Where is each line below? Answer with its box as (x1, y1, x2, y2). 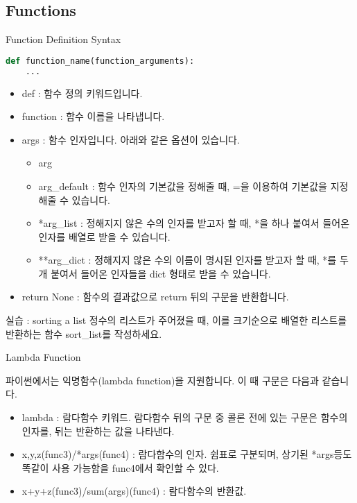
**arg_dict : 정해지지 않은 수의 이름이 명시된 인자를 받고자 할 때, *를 (38, 253, 337, 267)
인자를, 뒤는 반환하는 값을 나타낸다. (21, 423, 175, 438)
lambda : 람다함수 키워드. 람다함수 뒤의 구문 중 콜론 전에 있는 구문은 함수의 (21, 410, 348, 425)
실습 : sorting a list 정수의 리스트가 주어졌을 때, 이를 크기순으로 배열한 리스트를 (6, 313, 347, 327)
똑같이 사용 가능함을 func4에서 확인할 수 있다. (21, 460, 219, 475)
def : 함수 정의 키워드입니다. (21, 85, 143, 100)
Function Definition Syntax (6, 32, 121, 46)
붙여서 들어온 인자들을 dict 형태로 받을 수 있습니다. (51, 266, 271, 280)
